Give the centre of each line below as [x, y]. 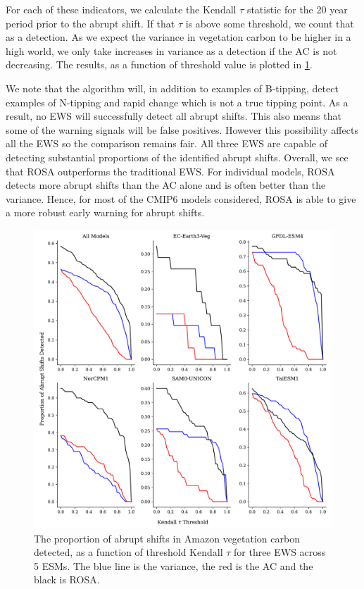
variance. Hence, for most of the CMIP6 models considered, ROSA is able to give [181, 198]
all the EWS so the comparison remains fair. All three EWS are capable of [167, 143]
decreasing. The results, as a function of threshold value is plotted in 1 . [159, 64]
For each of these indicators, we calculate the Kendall [121, 9]
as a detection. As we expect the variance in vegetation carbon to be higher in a [178, 37]
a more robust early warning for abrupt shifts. [105, 212]
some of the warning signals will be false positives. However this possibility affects [182, 129]
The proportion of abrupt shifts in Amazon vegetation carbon [167, 538]
